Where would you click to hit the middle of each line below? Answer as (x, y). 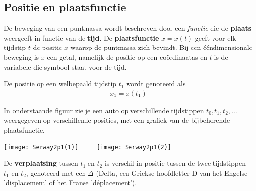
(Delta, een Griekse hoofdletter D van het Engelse (172, 172)
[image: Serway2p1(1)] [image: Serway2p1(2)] (88, 147)
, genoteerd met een (56, 172)
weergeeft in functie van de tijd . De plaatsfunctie (82, 37)
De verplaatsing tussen (41, 163)
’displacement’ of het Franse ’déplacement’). (71, 182)
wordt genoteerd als (156, 83)
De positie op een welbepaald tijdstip (60, 83)
